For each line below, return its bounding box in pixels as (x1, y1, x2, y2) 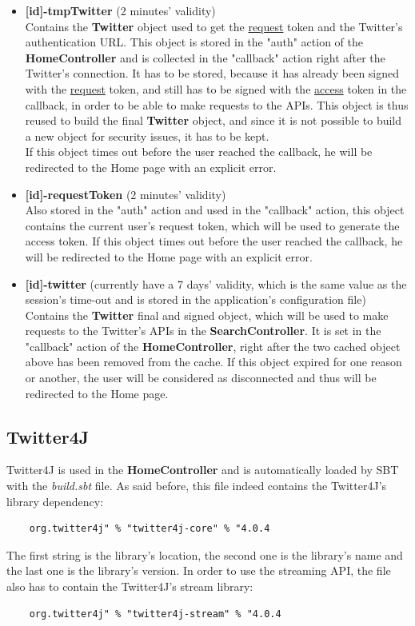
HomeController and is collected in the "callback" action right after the (25, 49, 385, 66)
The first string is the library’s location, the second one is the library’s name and (6, 546, 403, 563)
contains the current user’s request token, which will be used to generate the (25, 217, 400, 233)
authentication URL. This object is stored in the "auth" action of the (25, 34, 363, 50)
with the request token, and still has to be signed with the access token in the (25, 80, 407, 97)
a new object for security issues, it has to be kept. (25, 127, 269, 144)
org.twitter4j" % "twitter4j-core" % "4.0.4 (29, 523, 270, 535)
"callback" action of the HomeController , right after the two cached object (25, 337, 401, 354)
